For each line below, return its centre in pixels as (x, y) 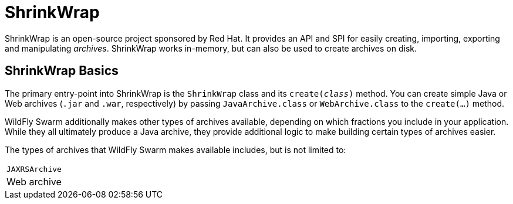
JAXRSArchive (34, 169)
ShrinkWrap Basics (62, 71)
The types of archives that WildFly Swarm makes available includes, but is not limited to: (176, 149)
